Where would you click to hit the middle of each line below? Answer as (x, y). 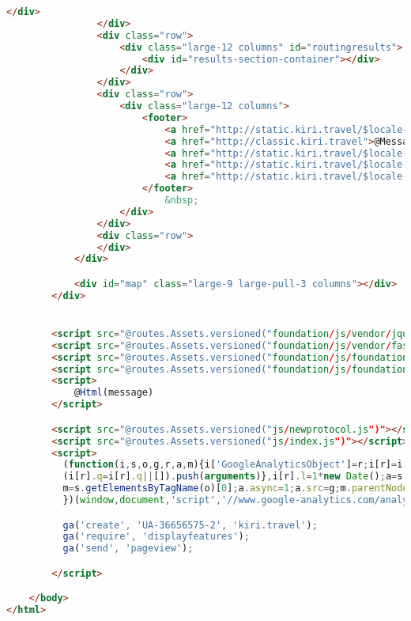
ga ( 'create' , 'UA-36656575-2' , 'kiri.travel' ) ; (190, 525)
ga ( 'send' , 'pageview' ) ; (128, 549)
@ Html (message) (114, 393)
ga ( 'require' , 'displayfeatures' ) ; (156, 537)
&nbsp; (182, 200)
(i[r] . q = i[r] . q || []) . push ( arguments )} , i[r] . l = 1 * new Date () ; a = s (233, 477)
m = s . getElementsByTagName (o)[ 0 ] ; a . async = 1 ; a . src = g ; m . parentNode (236, 488)
